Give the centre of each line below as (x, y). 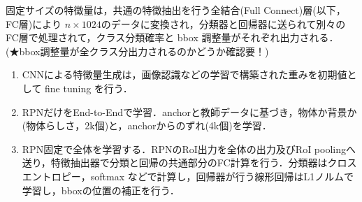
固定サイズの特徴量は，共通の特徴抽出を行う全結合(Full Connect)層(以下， (176, 10)
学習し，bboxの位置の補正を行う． (101, 190)
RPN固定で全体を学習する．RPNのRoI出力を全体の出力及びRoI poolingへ (189, 149)
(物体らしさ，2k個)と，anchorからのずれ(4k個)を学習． (147, 125)
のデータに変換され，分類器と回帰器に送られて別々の (223, 23)
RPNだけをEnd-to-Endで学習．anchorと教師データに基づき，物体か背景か (189, 111)
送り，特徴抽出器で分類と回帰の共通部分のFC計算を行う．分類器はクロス (189, 163)
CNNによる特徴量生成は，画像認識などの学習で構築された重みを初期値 (184, 74)
